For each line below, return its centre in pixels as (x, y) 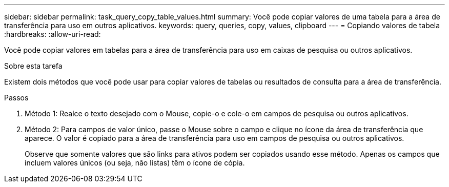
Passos (16, 98)
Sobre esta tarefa (33, 66)
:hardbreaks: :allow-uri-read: (53, 34)
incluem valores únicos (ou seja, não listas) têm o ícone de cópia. (135, 163)
